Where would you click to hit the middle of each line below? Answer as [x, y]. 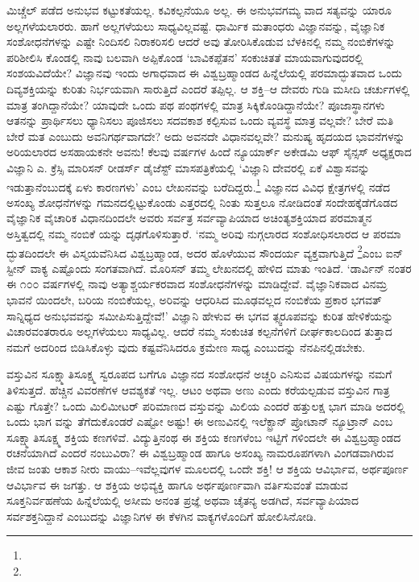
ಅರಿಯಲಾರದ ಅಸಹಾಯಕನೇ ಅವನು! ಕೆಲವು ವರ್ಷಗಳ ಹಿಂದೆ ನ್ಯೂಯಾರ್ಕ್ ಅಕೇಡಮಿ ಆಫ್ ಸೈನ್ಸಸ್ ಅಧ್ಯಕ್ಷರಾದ [209, 152]
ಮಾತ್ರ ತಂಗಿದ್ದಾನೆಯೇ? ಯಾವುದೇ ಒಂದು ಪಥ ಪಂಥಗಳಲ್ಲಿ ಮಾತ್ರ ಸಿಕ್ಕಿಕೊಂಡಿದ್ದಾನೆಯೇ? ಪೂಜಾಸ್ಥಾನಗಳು [196, 104]
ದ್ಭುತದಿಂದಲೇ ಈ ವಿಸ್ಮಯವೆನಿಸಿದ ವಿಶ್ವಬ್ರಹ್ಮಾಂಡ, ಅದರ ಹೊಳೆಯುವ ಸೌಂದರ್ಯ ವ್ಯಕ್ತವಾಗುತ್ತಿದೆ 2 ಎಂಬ [195, 251]
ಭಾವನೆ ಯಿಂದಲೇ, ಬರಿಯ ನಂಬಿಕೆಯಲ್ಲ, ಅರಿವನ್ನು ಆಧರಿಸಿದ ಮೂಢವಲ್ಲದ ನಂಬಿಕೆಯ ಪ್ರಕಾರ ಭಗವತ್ [194, 299]
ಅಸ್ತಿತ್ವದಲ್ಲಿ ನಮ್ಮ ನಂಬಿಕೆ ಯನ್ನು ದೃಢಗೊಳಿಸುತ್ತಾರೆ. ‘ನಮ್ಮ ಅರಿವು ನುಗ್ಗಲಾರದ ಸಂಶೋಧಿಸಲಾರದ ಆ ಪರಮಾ [204, 233]
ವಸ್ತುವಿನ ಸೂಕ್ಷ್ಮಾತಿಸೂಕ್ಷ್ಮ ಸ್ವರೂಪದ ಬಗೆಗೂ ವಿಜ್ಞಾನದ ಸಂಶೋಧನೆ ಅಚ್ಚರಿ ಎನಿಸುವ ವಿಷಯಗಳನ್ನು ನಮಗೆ [199, 374]
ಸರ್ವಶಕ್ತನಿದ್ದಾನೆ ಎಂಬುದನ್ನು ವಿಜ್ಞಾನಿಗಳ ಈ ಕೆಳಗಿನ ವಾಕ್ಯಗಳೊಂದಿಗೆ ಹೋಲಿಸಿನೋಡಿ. [162, 516]
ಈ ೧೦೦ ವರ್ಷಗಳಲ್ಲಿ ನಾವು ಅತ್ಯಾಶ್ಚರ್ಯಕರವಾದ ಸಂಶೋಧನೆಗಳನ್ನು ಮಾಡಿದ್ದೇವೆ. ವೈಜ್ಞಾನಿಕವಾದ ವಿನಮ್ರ [197, 284]
